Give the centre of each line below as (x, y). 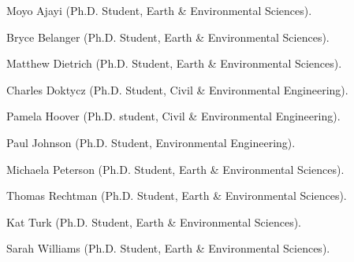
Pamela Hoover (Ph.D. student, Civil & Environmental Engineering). (173, 116)
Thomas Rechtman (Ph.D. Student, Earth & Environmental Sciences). (177, 196)
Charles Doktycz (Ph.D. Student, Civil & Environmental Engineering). (177, 89)
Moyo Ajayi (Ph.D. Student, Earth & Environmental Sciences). (159, 10)
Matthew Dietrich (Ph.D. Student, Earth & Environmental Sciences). (174, 63)
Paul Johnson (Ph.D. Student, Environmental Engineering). (151, 142)
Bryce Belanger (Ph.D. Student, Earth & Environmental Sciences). (168, 37)
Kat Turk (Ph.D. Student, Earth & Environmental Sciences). (154, 221)
